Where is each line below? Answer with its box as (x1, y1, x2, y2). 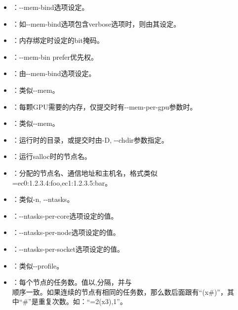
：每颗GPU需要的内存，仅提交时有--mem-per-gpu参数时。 (12, 101, 197, 112)
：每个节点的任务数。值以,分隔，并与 (12, 277, 132, 287)
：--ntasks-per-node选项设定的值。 (12, 227, 120, 237)
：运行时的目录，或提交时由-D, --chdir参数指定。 (12, 134, 168, 145)
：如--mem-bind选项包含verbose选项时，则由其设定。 (12, 18, 181, 29)
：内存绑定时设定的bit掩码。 (12, 35, 104, 45)
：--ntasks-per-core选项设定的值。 (12, 210, 118, 221)
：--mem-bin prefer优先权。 (12, 51, 98, 62)
